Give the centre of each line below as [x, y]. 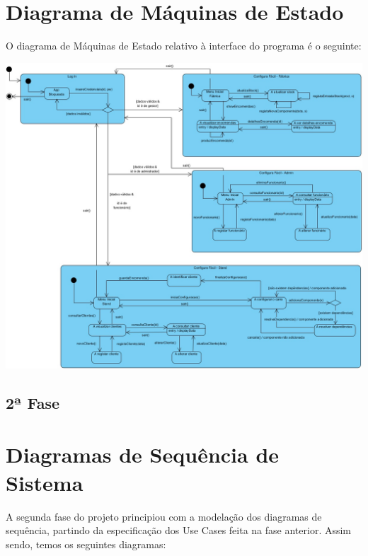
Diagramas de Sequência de [143, 454]
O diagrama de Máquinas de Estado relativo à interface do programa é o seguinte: [184, 46]
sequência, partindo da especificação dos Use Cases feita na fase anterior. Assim [179, 530]
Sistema [45, 482]
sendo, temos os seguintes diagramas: [86, 544]
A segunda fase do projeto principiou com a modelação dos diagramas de [164, 516]
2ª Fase [33, 402]
